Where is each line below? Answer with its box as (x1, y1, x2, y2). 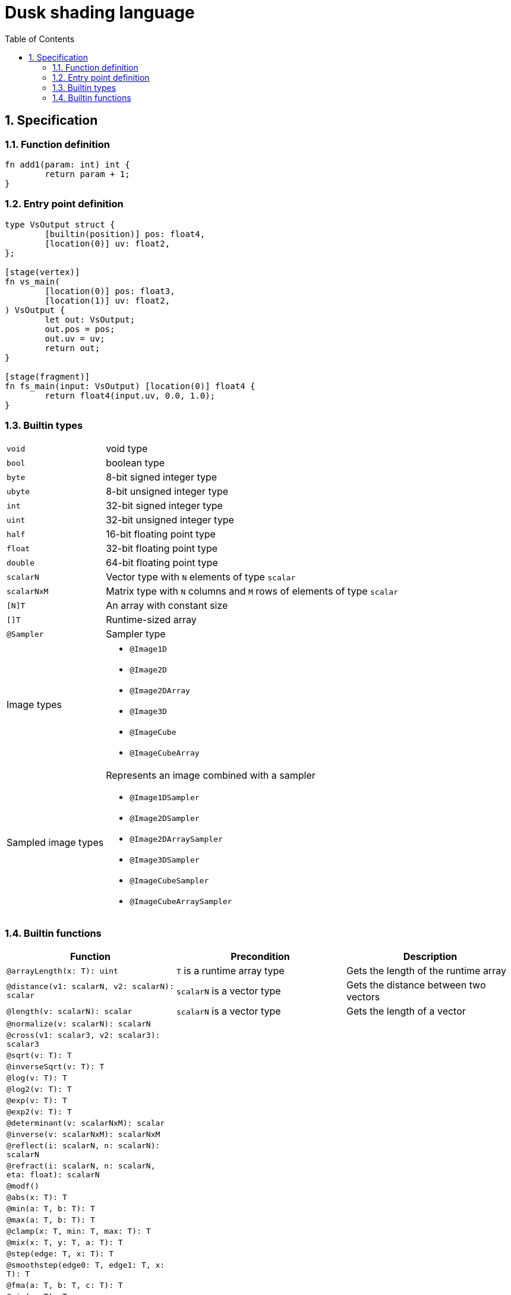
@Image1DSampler (130, 793, 200, 803)
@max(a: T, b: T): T (7, 1215, 95, 1225)
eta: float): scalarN (7, 1170, 100, 1180)
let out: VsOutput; (45, 314, 135, 324)
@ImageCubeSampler (130, 876, 209, 886)
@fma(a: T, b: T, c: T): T (7, 1281, 123, 1290)
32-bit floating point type (106, 542, 218, 555)
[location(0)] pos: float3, (45, 286, 175, 296)
